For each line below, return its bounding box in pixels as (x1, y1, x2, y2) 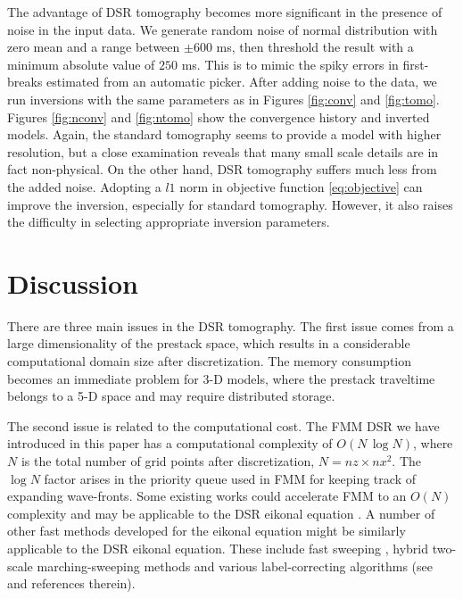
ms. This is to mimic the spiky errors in (181, 54, 399, 73)
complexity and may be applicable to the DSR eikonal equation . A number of (7, 503, 435, 522)
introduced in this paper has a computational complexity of (7, 434, 333, 453)
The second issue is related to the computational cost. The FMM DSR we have (7, 416, 440, 435)
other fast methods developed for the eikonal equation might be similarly (7, 521, 406, 540)
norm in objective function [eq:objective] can (179, 177, 423, 196)
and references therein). (7, 574, 136, 593)
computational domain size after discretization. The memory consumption (7, 352, 412, 370)
